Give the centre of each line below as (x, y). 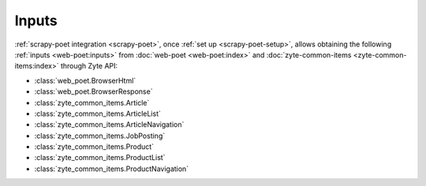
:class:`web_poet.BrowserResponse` (93, 91)
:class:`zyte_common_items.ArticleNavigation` (109, 125)
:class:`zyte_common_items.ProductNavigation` (112, 169)
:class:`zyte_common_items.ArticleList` (97, 113)
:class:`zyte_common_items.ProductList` (100, 158)
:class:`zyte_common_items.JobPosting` (100, 136)
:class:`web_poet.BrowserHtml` (85, 80)
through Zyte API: (89, 66)
